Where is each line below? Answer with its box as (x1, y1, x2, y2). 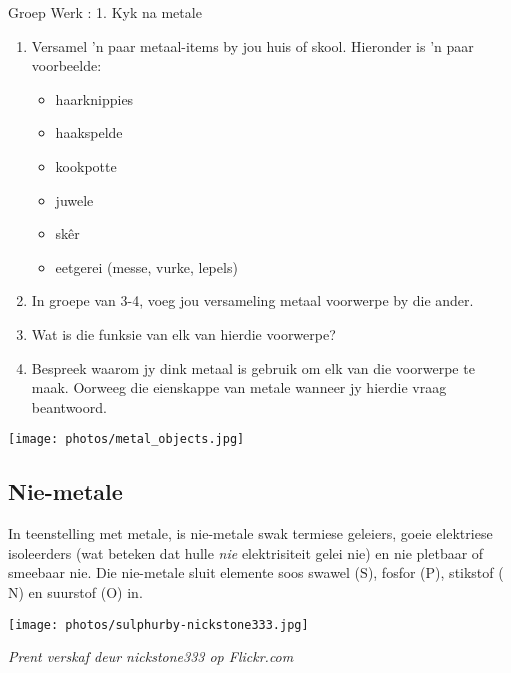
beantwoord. (31, 396, 107, 417)
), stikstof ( (435, 562, 504, 583)
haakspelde (55, 122, 123, 143)
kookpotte (55, 155, 117, 176)
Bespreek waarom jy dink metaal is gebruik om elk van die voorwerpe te (31, 357, 475, 378)
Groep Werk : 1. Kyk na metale (8, 2, 202, 22)
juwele (55, 189, 94, 210)
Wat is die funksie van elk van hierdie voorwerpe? (31, 323, 336, 344)
